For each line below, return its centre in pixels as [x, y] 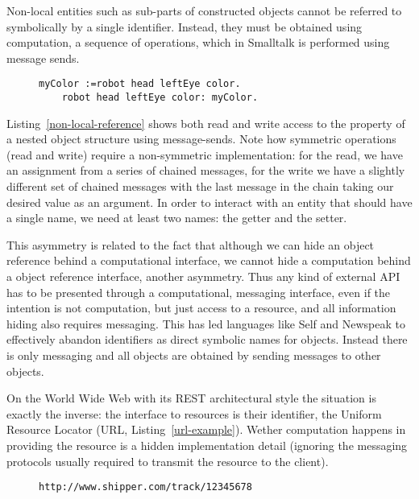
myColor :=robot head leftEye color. [140, 84]
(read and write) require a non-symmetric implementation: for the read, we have [205, 154]
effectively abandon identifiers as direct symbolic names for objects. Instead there [207, 339]
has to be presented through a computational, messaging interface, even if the [199, 292]
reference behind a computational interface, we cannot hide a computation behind [209, 260]
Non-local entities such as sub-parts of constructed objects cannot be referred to [204, 10]
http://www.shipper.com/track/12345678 [145, 487]
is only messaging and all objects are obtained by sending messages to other [194, 355]
